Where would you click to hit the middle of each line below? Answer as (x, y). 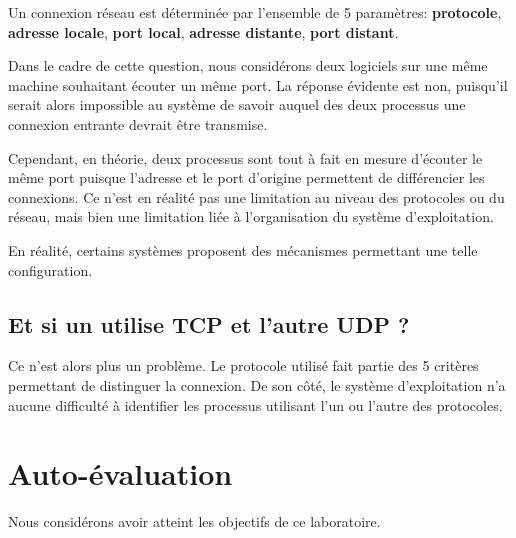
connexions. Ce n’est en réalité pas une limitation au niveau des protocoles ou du (256, 196)
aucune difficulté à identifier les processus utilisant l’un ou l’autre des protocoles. (255, 404)
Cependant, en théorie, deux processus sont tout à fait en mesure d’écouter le (245, 157)
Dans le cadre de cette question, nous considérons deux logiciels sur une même (248, 65)
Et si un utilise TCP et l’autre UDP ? (209, 323)
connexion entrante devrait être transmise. (138, 123)
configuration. (50, 269)
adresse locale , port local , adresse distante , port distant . (203, 31)
